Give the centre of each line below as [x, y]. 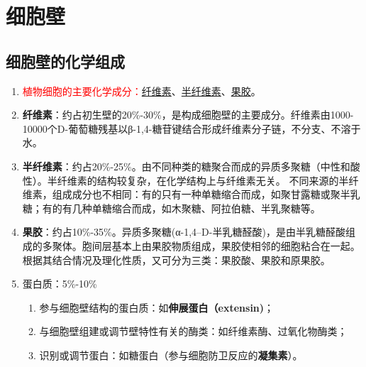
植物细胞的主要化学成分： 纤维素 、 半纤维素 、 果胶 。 [142, 91]
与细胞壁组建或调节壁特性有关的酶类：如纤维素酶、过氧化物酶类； [193, 331]
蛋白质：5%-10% [60, 284]
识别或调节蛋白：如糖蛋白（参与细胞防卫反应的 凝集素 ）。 [171, 355]
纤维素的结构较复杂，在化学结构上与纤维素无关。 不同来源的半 [203, 180]
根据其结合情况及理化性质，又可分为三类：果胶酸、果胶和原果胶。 [176, 259]
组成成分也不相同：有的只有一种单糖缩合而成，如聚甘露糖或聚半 [201, 194]
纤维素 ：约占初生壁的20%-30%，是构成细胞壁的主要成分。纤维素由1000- [188, 115]
